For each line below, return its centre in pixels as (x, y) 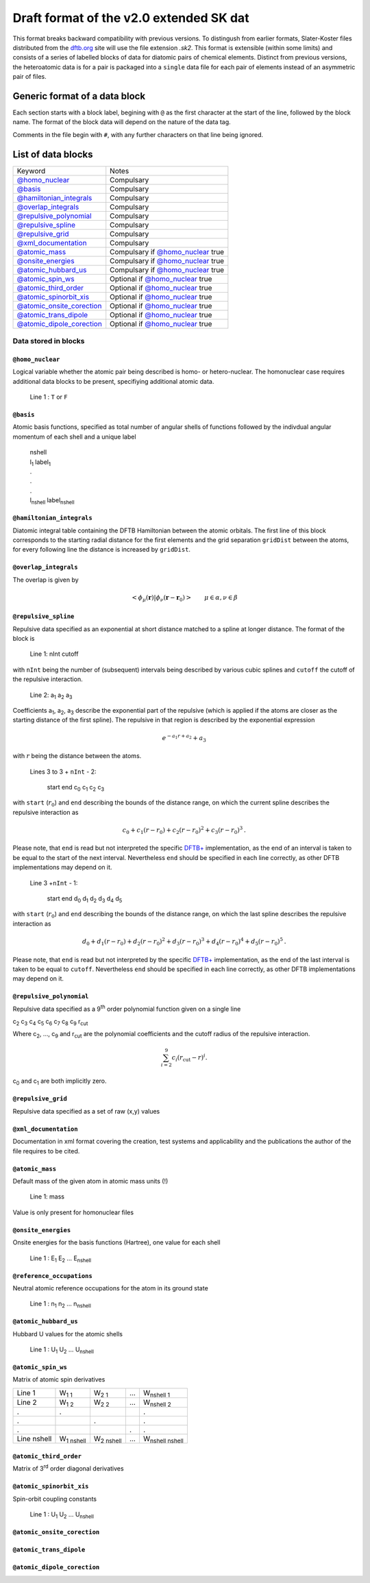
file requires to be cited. (46, 1151)
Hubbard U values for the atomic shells (68, 1334)
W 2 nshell (108, 1439)
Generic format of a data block (79, 96)
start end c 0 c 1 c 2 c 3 (76, 788)
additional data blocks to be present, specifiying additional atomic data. (113, 381)
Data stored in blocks (49, 341)
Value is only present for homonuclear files (73, 1212)
